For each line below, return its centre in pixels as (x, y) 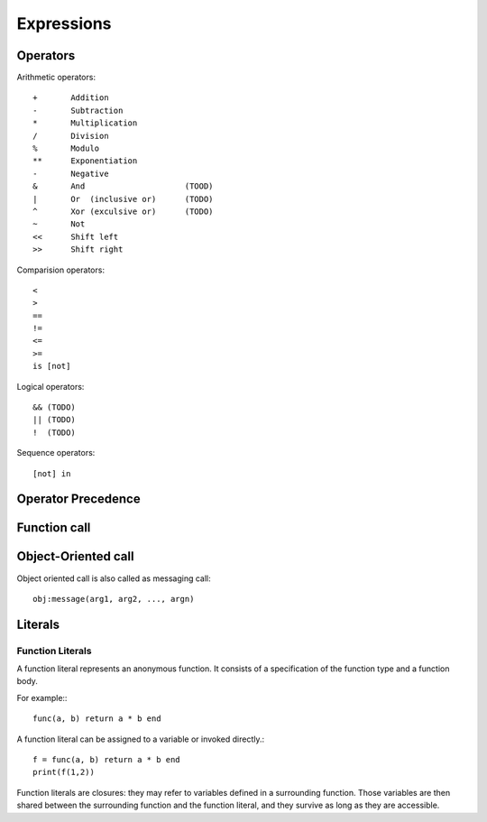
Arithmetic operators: (56, 78)
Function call (54, 528)
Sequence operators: (56, 453)
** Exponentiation (85, 161)
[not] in (52, 473)
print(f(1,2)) (64, 772)
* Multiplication (85, 123)
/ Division (71, 136)
